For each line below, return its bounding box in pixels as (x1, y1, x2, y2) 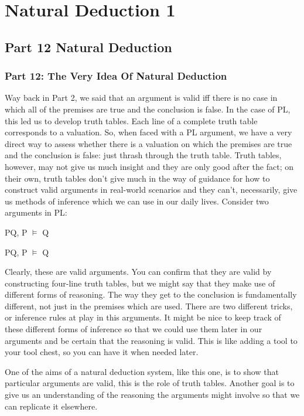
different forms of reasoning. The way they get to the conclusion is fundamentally (5, 288, 297, 301)
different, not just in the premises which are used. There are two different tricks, (5, 299, 293, 312)
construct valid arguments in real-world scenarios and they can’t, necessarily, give (5, 183, 298, 196)
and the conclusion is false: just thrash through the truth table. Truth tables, (5, 149, 282, 161)
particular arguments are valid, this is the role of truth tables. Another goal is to (5, 377, 295, 389)
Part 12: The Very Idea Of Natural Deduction (5, 69, 227, 83)
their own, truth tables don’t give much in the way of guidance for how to (5, 172, 270, 184)
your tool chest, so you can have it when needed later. (5, 346, 199, 358)
